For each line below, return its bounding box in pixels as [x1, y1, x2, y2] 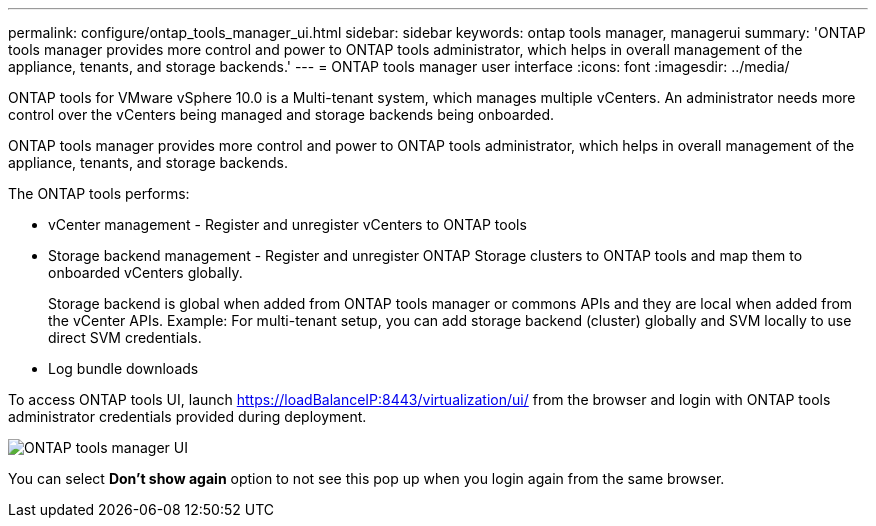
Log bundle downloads [48, 360, 199, 377]
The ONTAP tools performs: [8, 185, 190, 202]
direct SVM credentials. [48, 329, 202, 346]
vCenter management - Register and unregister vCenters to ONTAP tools [48, 216, 527, 233]
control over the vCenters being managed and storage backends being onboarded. [8, 106, 555, 123]
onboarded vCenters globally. [48, 264, 243, 281]
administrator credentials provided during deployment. [8, 408, 367, 425]
